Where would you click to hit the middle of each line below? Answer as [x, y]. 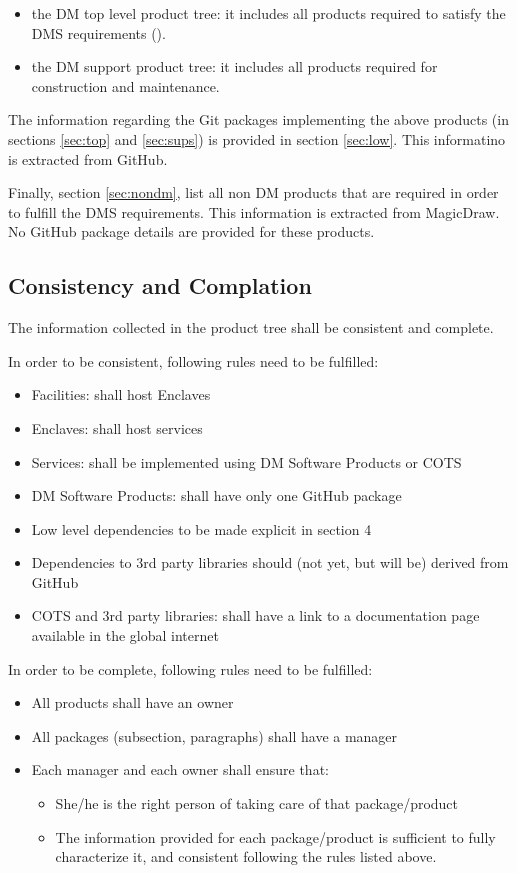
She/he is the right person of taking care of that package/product [257, 803]
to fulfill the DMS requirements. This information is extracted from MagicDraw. [254, 211]
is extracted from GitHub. [88, 158]
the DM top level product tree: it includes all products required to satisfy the [268, 13]
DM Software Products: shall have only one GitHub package [216, 495]
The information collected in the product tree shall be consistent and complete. [251, 327]
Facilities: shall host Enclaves [121, 394]
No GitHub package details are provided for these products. [191, 231]
